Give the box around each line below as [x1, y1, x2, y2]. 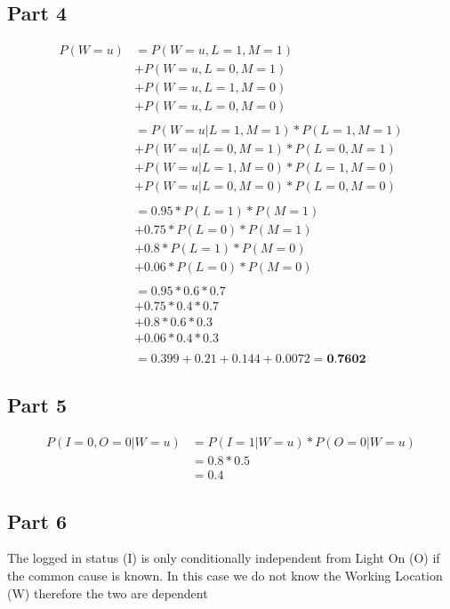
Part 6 [7, 507, 68, 534]
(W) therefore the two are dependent [7, 583, 208, 602]
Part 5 [7, 391, 68, 419]
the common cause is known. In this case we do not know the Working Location [7, 565, 443, 584]
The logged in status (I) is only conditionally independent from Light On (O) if [7, 549, 440, 567]
